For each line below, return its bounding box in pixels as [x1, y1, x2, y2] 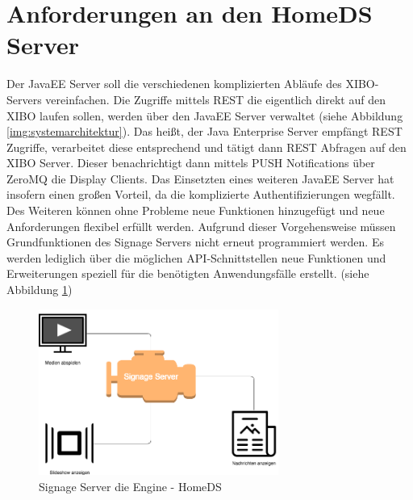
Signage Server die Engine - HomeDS [39, 477, 222, 494]
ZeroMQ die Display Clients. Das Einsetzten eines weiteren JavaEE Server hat [6, 170, 394, 187]
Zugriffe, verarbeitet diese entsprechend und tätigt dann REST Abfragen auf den [6, 138, 407, 155]
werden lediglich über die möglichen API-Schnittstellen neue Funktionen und [6, 249, 386, 266]
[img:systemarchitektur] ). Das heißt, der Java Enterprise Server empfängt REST [6, 123, 403, 140]
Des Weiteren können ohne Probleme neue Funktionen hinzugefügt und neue [6, 202, 385, 219]
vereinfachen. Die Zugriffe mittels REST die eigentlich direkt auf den [45, 90, 386, 107]
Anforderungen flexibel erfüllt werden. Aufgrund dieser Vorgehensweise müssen [6, 217, 396, 234]
